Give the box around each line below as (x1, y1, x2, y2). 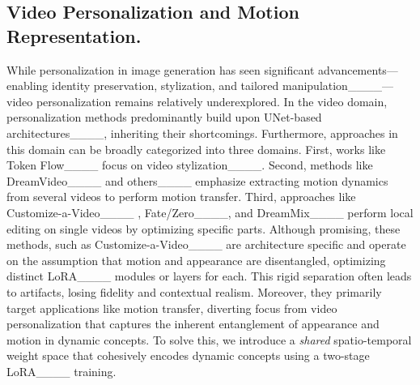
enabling (6, 77, 49, 94)
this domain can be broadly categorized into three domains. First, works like (6, 140, 386, 157)
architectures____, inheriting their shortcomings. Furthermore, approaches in (6, 124, 398, 141)
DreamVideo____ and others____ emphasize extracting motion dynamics (6, 172, 388, 189)
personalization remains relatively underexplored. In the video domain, (36, 92, 388, 109)
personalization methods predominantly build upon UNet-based (6, 109, 322, 126)
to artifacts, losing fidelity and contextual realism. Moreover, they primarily (6, 283, 382, 300)
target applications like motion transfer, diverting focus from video (6, 299, 337, 316)
